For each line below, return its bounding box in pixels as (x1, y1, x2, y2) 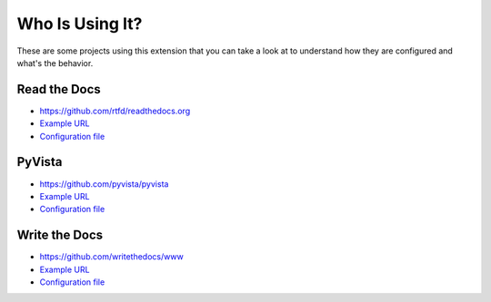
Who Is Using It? (16, 14, 143, 34)
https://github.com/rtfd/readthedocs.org (39, 105, 191, 116)
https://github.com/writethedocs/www (39, 251, 184, 262)
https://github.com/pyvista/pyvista (39, 178, 169, 190)
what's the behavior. (16, 57, 94, 68)
